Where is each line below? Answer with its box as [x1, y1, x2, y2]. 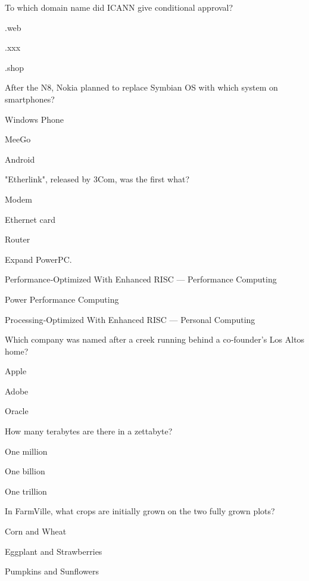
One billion [5, 465, 45, 477]
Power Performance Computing [5, 293, 119, 305]
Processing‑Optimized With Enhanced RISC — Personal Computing [5, 313, 255, 325]
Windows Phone [5, 113, 64, 125]
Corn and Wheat [5, 525, 67, 537]
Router [5, 233, 30, 246]
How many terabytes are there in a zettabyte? [5, 425, 173, 437]
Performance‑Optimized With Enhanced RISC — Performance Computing [5, 273, 277, 285]
